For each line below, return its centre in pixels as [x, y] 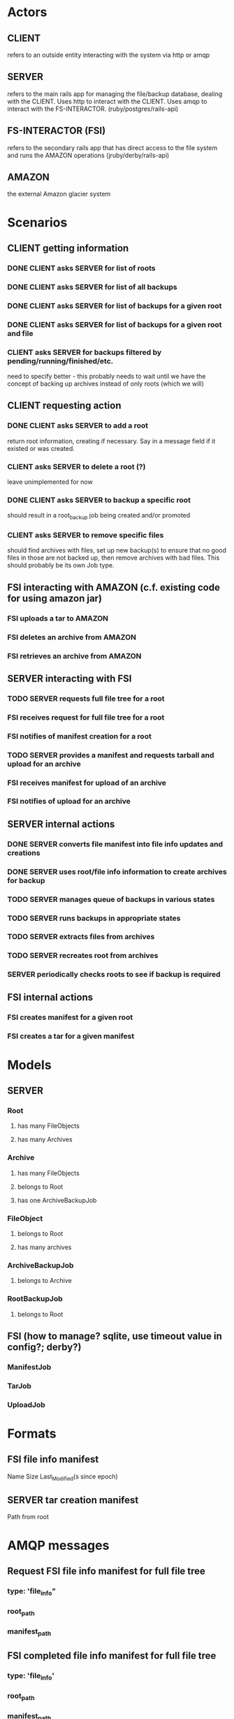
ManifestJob [29, 1367]
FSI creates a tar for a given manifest [71, 1036]
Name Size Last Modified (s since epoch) [63, 1477]
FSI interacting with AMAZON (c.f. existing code [114, 587]
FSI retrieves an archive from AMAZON [74, 656]
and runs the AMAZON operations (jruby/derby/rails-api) [88, 155]
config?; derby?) [44, 1347]
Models [29, 1065]
